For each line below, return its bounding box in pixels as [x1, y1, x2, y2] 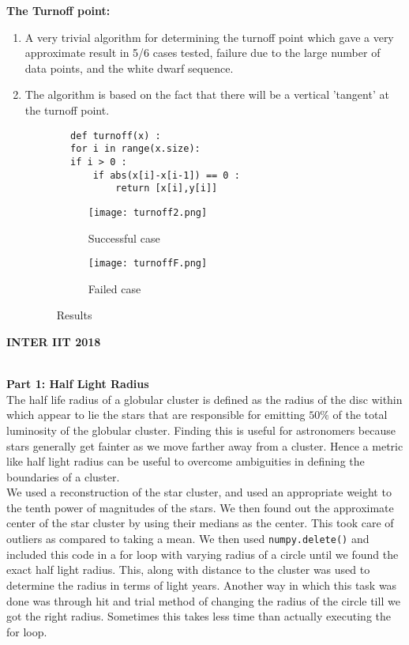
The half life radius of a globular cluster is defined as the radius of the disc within [6, 390, 403, 407]
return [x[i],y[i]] [115, 183, 218, 194]
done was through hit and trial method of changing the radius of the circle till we [6, 592, 400, 609]
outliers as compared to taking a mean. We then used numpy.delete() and [6, 530, 370, 547]
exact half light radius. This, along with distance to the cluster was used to [6, 561, 370, 578]
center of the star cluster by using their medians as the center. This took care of [6, 515, 394, 531]
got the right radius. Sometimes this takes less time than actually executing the [6, 608, 392, 624]
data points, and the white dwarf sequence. [24, 59, 234, 76]
